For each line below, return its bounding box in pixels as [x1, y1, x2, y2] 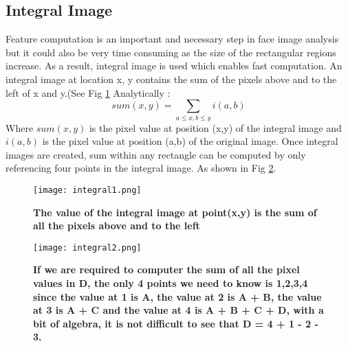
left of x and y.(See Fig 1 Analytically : [6, 85, 171, 100]
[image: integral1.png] [33, 185, 142, 195]
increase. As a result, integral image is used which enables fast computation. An [6, 58, 342, 73]
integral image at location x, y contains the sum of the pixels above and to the [6, 71, 337, 86]
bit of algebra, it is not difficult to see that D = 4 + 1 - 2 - [33, 316, 318, 330]
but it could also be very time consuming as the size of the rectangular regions [6, 45, 336, 59]
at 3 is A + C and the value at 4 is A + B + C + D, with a [33, 303, 324, 317]
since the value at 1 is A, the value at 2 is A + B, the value [33, 289, 322, 303]
